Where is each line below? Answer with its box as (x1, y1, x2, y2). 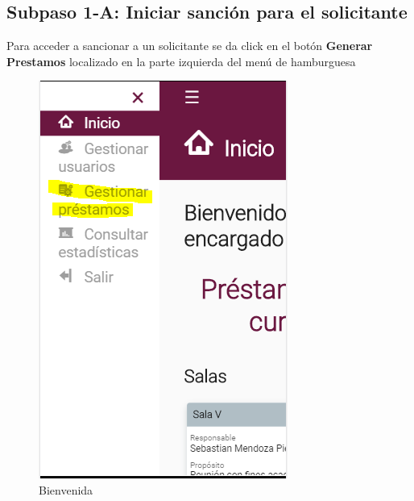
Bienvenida (39, 481, 93, 498)
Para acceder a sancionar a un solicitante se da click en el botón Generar (6, 37, 373, 54)
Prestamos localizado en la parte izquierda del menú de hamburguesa (6, 52, 356, 69)
